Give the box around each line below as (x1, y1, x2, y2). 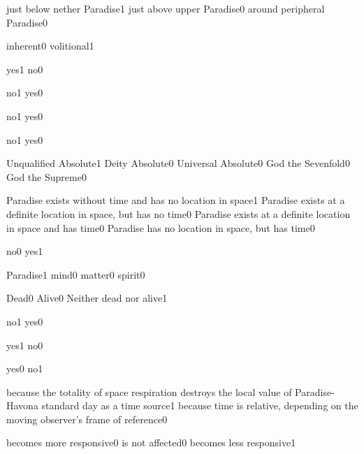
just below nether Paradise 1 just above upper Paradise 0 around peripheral (6, 1, 325, 15)
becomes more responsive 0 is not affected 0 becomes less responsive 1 (6, 435, 296, 450)
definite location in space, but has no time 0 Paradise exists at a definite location (6, 206, 351, 221)
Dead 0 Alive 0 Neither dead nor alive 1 (6, 291, 168, 305)
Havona (6, 398, 38, 413)
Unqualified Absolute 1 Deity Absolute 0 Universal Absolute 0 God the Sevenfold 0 (6, 156, 350, 170)
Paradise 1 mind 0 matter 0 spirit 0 (6, 267, 145, 281)
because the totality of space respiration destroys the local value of (6, 384, 292, 399)
